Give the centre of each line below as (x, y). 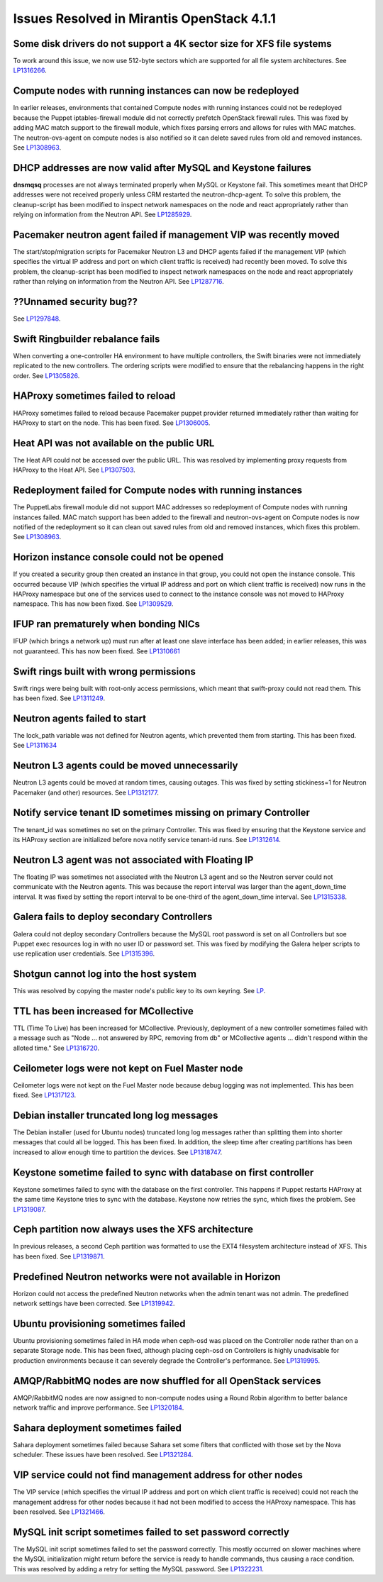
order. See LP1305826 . (46, 375)
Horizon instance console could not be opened (118, 557)
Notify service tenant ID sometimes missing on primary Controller (161, 813)
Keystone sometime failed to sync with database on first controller (163, 1172)
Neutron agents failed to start (80, 718)
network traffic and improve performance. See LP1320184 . (99, 1407)
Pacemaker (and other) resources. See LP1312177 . (86, 792)
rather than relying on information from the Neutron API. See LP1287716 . (119, 282)
